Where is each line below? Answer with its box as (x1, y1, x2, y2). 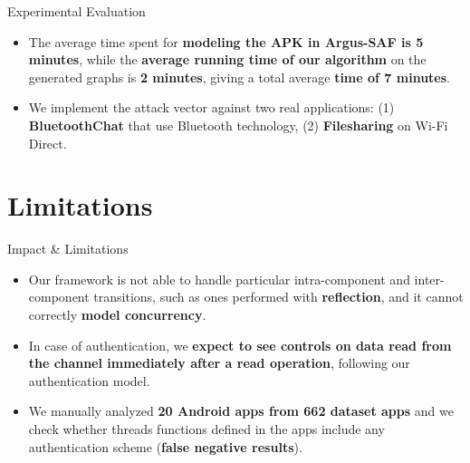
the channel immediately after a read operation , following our (28, 353, 410, 372)
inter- (414, 269, 445, 288)
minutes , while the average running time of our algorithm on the (28, 50, 427, 69)
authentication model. (28, 371, 150, 390)
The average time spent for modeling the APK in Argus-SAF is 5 (28, 32, 424, 51)
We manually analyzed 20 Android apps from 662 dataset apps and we (28, 401, 454, 420)
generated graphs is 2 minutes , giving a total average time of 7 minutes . (28, 67, 450, 86)
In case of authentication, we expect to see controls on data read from (28, 335, 452, 354)
